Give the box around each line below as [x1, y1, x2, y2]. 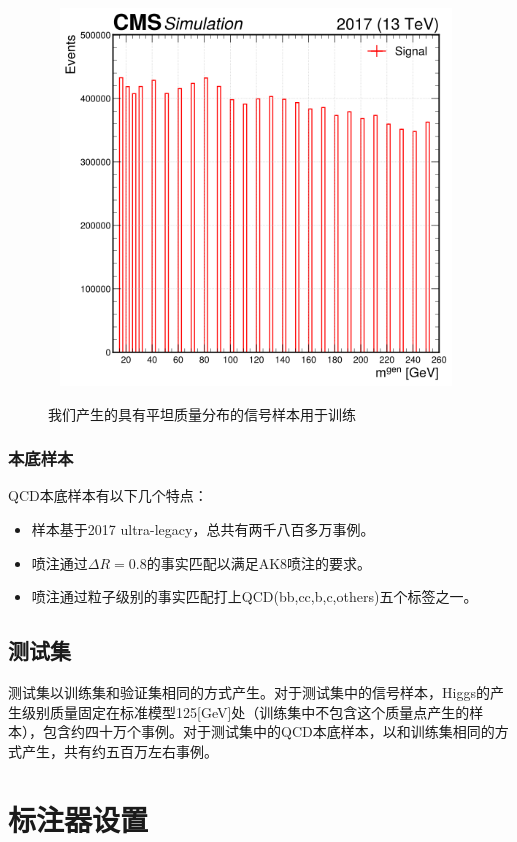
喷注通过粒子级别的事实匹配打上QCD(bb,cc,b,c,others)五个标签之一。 [31, 586, 478, 607]
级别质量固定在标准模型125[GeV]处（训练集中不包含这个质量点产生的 [21, 701, 470, 722]
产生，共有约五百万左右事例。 [21, 740, 218, 761]
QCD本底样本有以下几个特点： [8, 485, 208, 506]
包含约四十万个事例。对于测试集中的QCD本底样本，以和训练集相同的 [42, 721, 495, 742]
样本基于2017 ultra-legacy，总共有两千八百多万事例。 [31, 518, 375, 539]
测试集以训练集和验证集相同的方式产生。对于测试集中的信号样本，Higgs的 [8, 681, 490, 702]
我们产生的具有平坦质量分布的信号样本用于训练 [48, 403, 356, 424]
